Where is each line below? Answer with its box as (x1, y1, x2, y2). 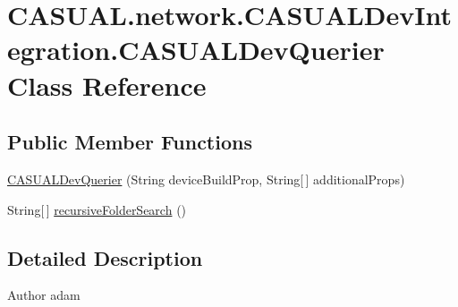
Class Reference (7, 66, 207, 103)
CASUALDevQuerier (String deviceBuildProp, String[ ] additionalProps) (7, 169, 405, 188)
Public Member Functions (7, 128, 252, 156)
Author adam (7, 286, 81, 304)
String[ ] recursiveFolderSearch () (7, 200, 187, 218)
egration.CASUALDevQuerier (7, 31, 385, 68)
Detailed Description (7, 243, 203, 271)
